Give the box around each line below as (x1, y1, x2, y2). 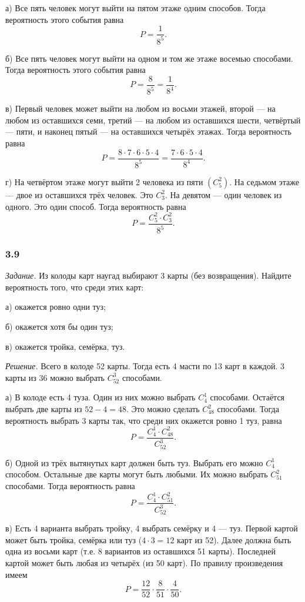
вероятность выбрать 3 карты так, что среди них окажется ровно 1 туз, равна (5, 414, 282, 426)
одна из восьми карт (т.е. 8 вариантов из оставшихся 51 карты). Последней (5, 545, 276, 557)
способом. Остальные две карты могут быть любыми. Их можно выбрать (5, 468, 268, 480)
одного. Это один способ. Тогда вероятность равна (5, 200, 186, 212)
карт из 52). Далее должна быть (177, 533, 291, 546)
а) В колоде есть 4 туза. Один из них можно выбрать (5, 391, 196, 403)
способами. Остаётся (210, 391, 285, 403)
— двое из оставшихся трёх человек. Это (5, 188, 153, 200)
